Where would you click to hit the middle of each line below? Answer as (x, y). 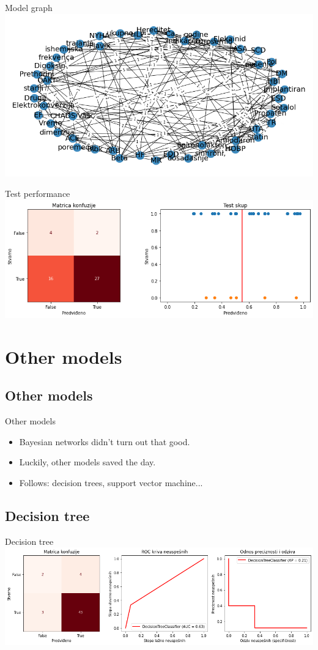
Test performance (38, 194)
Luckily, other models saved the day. (87, 462)
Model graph (29, 7)
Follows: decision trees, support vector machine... (111, 482)
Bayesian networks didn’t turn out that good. (105, 441)
